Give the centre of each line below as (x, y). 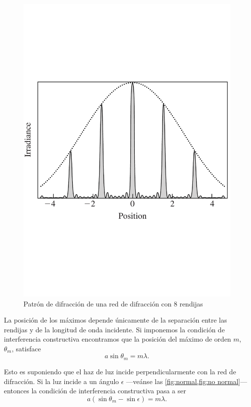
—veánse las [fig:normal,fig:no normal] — (187, 381)
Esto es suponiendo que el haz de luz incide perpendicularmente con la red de (120, 371)
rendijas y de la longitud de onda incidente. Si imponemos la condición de (115, 329)
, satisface (26, 348)
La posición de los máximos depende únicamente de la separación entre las (115, 320)
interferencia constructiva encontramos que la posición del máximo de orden (118, 339)
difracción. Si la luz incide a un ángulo (62, 381)
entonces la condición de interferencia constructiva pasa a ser (95, 391)
